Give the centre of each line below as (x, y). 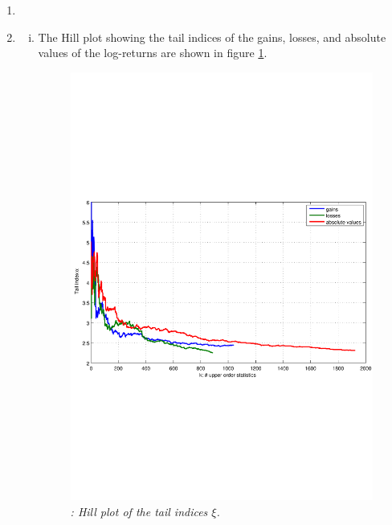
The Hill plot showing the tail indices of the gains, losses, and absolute (212, 37)
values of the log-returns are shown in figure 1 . (153, 53)
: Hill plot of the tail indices (139, 511)
